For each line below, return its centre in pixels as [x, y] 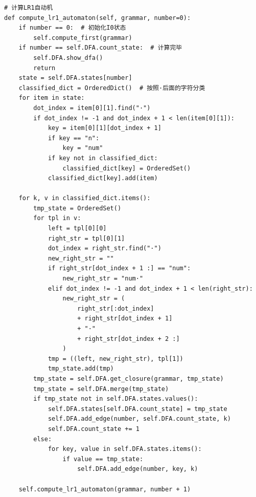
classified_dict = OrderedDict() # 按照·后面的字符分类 [112, 88]
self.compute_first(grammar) [83, 38]
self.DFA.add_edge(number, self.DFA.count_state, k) [139, 419]
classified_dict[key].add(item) [103, 178]
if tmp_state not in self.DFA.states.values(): [116, 399]
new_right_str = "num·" [103, 279]
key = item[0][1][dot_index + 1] [104, 128]
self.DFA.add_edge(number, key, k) [138, 469]
